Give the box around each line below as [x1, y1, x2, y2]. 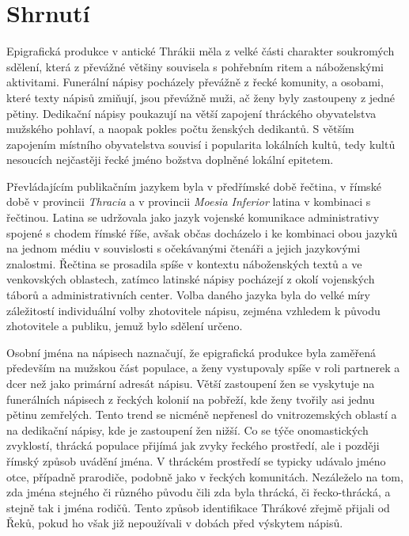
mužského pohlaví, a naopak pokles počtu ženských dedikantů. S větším [6, 120, 354, 137]
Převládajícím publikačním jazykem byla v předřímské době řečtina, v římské [6, 177, 381, 194]
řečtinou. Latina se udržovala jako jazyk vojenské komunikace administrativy [6, 209, 380, 226]
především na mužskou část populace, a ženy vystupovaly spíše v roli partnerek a [6, 359, 400, 376]
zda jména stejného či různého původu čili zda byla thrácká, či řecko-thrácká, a [6, 484, 391, 500]
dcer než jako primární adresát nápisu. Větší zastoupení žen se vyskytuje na [6, 375, 375, 391]
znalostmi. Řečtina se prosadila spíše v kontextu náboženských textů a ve [6, 255, 362, 272]
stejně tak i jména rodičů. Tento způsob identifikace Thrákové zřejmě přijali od [6, 499, 390, 515]
